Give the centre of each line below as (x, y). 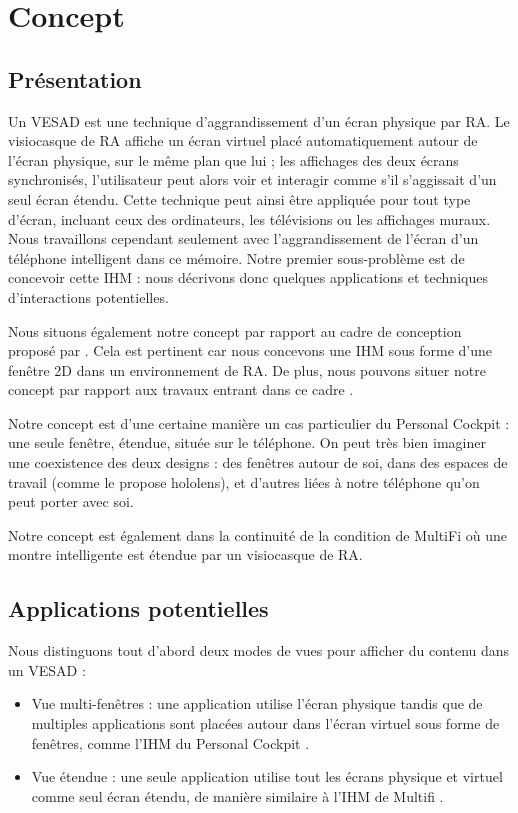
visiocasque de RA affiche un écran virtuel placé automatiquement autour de (243, 140)
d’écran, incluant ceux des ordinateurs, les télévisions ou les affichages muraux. (249, 218)
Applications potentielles (138, 608)
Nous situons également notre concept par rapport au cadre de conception (235, 330)
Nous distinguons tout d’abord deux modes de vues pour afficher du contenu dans (259, 650)
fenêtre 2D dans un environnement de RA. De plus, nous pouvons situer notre (247, 369)
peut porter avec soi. (71, 501)
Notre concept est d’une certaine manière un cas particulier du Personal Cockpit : (259, 422)
